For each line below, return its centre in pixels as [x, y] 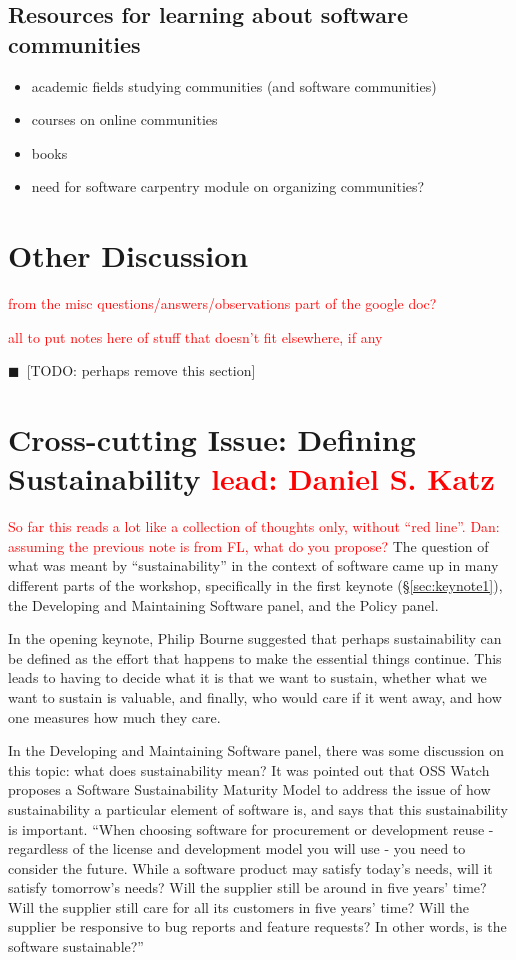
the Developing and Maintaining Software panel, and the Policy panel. [223, 604]
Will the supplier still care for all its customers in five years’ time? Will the [239, 906]
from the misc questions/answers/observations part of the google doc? [222, 303]
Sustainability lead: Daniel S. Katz [251, 478]
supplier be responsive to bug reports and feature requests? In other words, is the [257, 926]
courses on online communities [124, 119]
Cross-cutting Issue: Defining [212, 439]
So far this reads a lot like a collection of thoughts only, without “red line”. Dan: [254, 526]
